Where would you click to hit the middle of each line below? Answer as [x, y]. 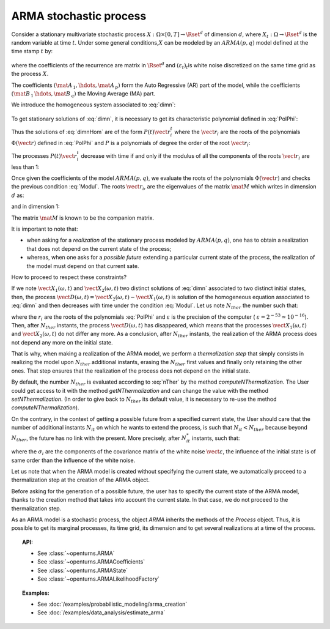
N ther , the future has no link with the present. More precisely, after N [99, 439]
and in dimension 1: [36, 207]
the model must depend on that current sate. [83, 266]
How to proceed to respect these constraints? [69, 277]
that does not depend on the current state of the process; [99, 248]
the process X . [30, 74]
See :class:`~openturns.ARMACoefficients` [91, 562]
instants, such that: [216, 438]
